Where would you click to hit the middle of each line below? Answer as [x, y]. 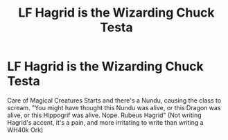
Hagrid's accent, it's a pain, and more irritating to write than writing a [105, 122]
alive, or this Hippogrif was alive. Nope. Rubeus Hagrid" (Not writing [105, 115]
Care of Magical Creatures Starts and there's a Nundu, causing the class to [114, 100]
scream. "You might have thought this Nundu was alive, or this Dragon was [114, 107]
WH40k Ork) [25, 130]
